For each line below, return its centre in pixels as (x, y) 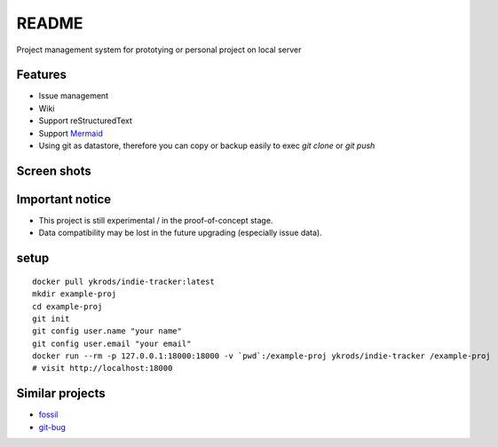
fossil (48, 415)
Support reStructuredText (86, 121)
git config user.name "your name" (107, 331)
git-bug (52, 427)
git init (51, 318)
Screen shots (54, 171)
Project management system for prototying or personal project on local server (159, 50)
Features (41, 75)
